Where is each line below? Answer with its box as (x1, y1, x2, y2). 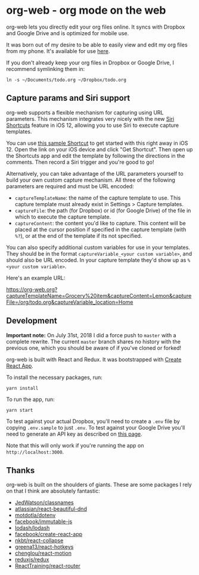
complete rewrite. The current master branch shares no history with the (6, 338, 181, 345)
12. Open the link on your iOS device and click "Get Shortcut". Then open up (6, 145, 193, 153)
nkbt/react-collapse (14, 537, 64, 544)
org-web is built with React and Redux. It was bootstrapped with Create (6, 356, 182, 363)
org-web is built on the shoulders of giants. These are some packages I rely (6, 481, 192, 489)
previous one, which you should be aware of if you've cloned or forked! (6, 344, 182, 352)
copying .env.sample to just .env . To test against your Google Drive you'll (6, 424, 185, 431)
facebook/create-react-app (14, 531, 83, 538)
